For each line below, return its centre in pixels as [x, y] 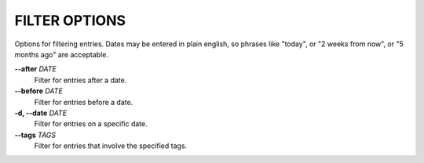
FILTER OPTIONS [70, 20]
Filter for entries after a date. [80, 80]
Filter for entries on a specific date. [91, 124]
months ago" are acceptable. [62, 54]
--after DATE [35, 69]
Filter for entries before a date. [84, 102]
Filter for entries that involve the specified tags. [111, 146]
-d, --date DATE [40, 113]
